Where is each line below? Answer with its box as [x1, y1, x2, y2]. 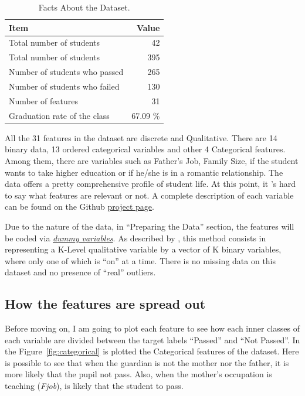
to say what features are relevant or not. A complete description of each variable [5, 189, 294, 201]
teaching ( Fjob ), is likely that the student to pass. [5, 380, 184, 392]
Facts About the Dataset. [38, 1, 130, 13]
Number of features [9, 94, 78, 107]
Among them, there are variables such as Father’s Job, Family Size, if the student [5, 154, 299, 166]
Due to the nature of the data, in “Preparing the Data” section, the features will [5, 220, 294, 232]
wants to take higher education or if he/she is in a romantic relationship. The [5, 166, 283, 178]
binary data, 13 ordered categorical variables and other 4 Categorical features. [5, 143, 286, 155]
